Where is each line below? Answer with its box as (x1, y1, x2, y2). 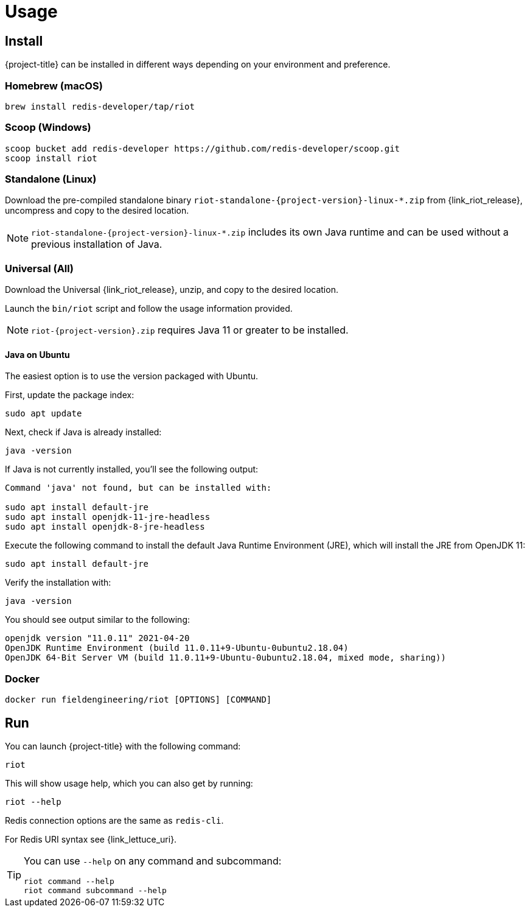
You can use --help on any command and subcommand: (24, 854, 282, 867)
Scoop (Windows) (5, 121, 91, 134)
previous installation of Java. (31, 238, 162, 251)
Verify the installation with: (5, 577, 111, 588)
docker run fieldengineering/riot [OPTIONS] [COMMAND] (5, 695, 272, 705)
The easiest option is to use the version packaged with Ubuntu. (5, 371, 259, 382)
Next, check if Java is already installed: (5, 427, 162, 438)
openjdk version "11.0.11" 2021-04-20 (5, 633, 190, 644)
